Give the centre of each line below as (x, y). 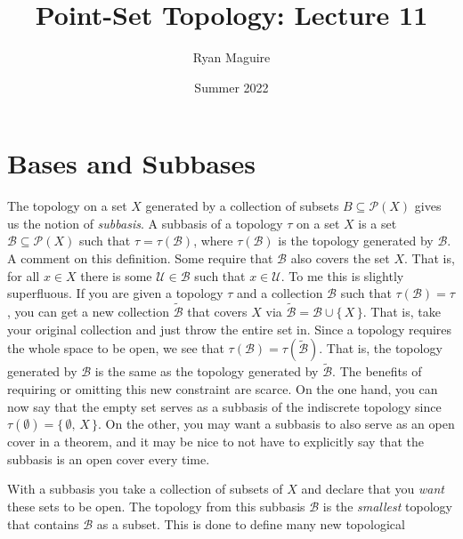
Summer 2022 (231, 87)
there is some (116, 275)
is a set (378, 223)
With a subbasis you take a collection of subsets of (145, 489)
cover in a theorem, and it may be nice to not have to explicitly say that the (215, 442)
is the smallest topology (388, 506)
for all (24, 275)
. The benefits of (377, 371)
